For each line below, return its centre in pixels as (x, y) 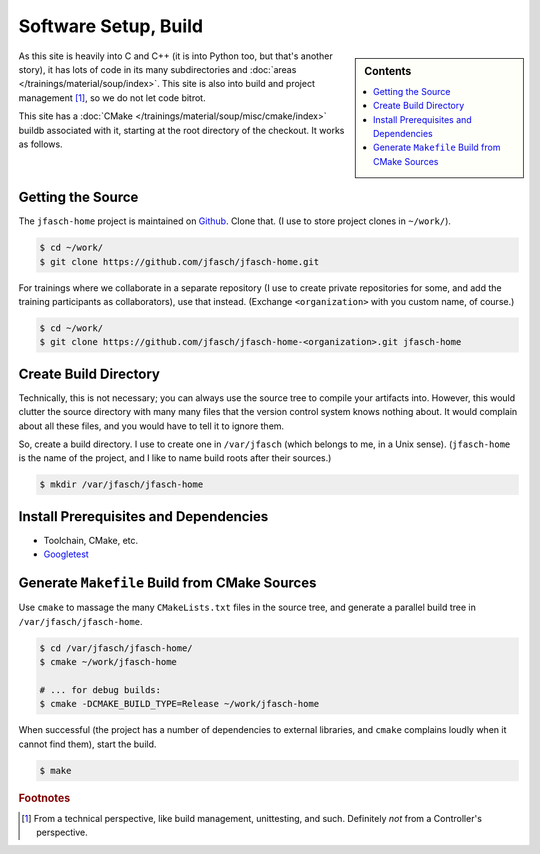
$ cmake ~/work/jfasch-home (108, 661)
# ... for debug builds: (100, 689)
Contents (388, 71)
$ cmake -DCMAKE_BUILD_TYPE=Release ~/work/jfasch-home (179, 704)
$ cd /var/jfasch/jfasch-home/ (116, 648)
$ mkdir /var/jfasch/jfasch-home (121, 484)
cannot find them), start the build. (87, 744)
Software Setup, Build (111, 26)
